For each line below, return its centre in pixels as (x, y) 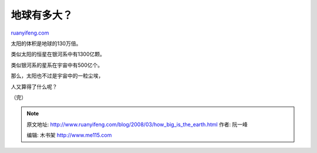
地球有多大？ (42, 15)
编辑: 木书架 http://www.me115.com (69, 135)
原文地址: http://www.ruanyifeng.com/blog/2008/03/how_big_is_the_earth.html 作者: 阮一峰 (137, 124)
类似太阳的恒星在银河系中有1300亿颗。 (58, 54)
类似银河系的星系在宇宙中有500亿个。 (57, 65)
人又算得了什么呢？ (34, 86)
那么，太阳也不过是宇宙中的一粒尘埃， (57, 76)
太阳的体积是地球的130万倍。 (46, 43)
